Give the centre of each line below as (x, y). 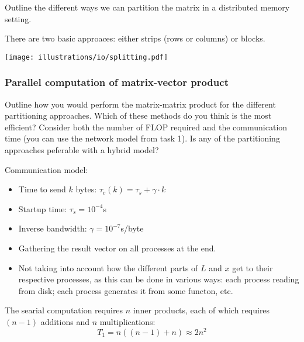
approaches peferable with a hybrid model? (82, 150)
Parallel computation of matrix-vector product (117, 82)
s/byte (132, 228)
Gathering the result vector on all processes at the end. (117, 248)
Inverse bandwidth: (53, 228)
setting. (18, 18)
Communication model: (46, 169)
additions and (65, 321)
